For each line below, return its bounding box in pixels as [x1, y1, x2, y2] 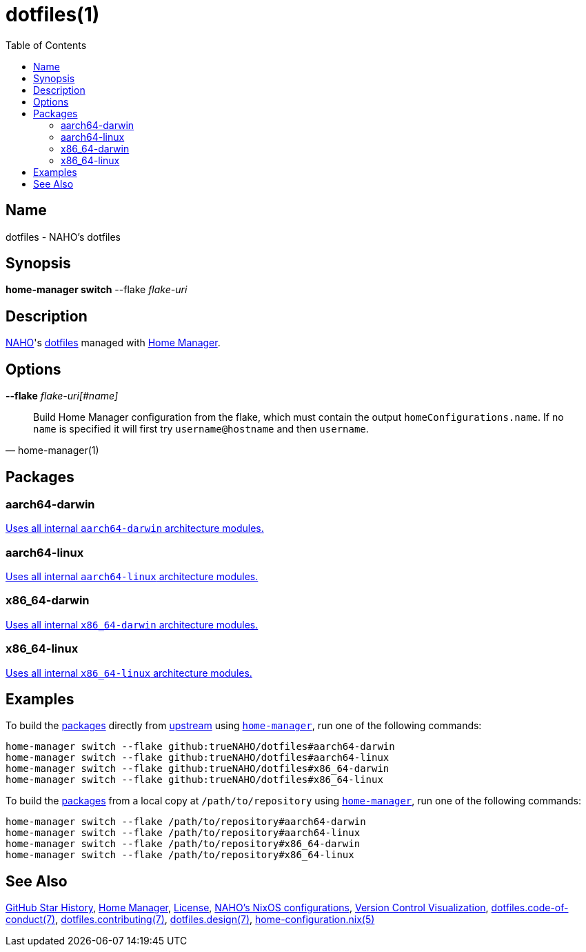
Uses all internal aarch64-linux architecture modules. [6, 571, 259, 583]
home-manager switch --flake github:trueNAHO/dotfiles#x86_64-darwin [6, 763, 390, 775]
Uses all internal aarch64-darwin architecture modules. [6, 522, 264, 535]
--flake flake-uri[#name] [6, 390, 119, 402]
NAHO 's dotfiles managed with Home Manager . [6, 337, 221, 349]
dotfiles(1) [6, 3, 100, 26]
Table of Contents [6, 39, 87, 51]
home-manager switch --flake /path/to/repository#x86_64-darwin [6, 838, 361, 850]
